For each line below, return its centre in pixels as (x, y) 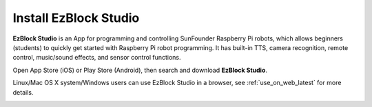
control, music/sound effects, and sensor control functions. (97, 58)
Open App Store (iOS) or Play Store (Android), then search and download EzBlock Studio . (140, 70)
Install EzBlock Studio (76, 18)
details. (23, 92)
